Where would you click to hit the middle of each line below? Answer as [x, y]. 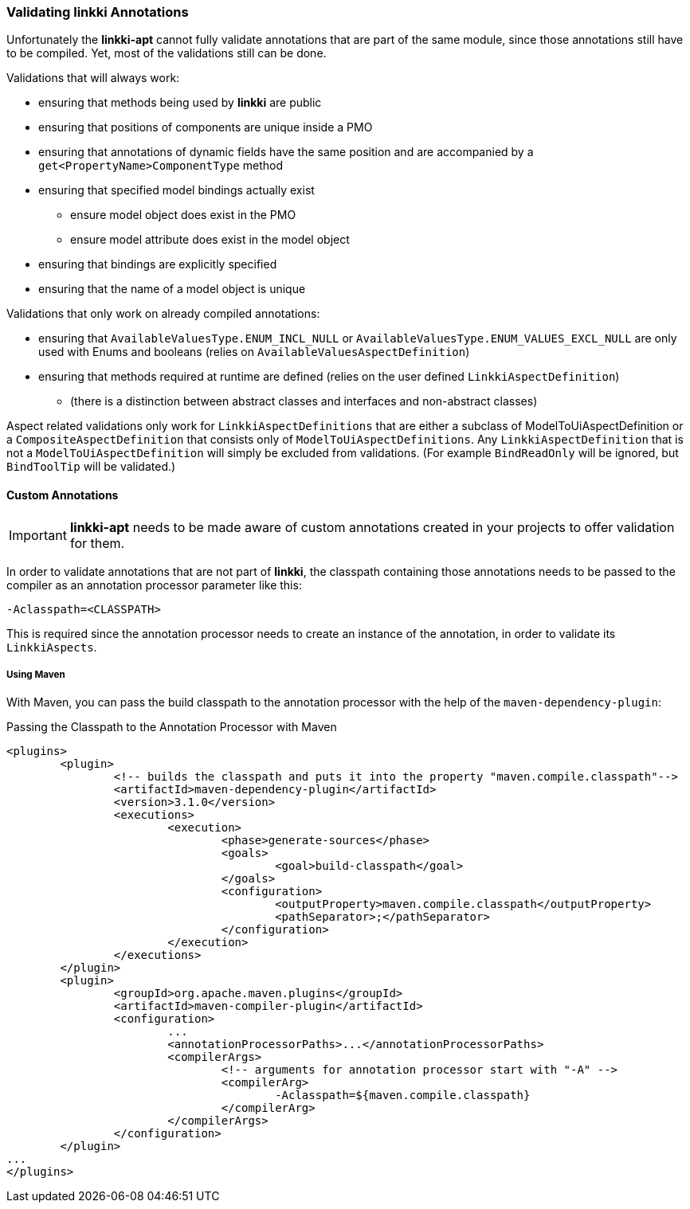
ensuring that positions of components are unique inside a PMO [206, 127]
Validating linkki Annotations [98, 12]
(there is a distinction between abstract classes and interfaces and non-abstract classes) [304, 401]
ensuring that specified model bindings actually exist [176, 190]
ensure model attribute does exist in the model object [210, 240]
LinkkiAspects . [52, 647]
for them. [97, 543]
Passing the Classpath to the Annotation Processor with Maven [172, 727]
